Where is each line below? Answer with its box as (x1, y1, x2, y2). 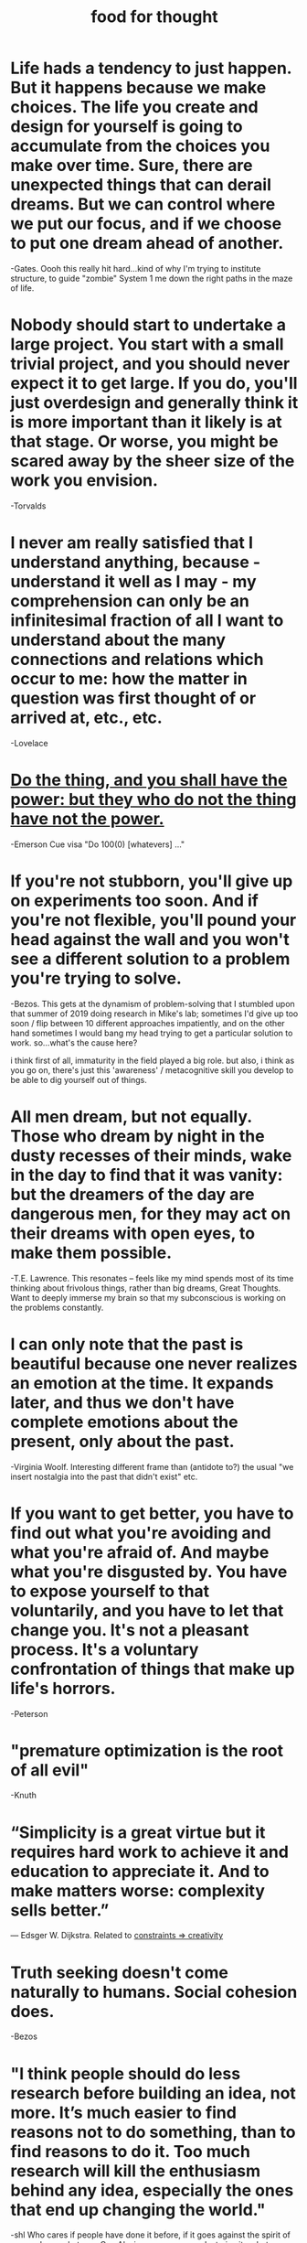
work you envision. (10, 470, 159, 491)
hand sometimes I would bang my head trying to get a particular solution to (10, 1027, 293, 1038)
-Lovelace (10, 737, 48, 748)
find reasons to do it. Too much (10, 2141, 250, 2162)
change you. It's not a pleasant (10, 1619, 249, 1640)
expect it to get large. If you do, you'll (10, 373, 298, 394)
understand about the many (10, 629, 227, 650)
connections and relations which (10, 649, 264, 670)
